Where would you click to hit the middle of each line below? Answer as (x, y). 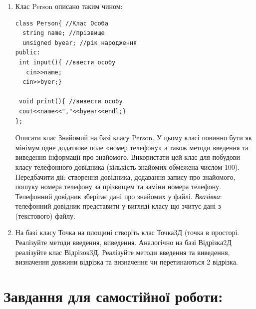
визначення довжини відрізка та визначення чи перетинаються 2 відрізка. (127, 262)
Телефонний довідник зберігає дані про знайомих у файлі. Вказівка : (119, 196)
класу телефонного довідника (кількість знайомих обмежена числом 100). (128, 166)
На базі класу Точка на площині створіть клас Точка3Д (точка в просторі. (127, 232)
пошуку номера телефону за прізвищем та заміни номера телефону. (118, 186)
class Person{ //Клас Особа (62, 23)
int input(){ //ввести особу (67, 62)
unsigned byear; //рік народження (80, 43)
